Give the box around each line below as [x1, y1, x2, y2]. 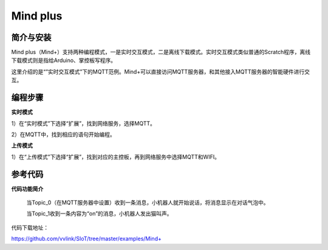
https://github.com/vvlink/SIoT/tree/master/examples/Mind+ [11, 235, 162, 243]
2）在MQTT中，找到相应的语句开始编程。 [11, 131, 115, 138]
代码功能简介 [11, 185, 44, 192]
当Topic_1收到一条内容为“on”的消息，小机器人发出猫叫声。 [26, 210, 173, 217]
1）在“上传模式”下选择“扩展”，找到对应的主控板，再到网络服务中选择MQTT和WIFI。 [11, 153, 220, 161]
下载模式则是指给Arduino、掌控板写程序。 [11, 57, 117, 64]
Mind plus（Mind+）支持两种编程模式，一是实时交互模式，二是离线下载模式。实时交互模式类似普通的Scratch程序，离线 [11, 49, 311, 56]
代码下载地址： [11, 224, 49, 231]
